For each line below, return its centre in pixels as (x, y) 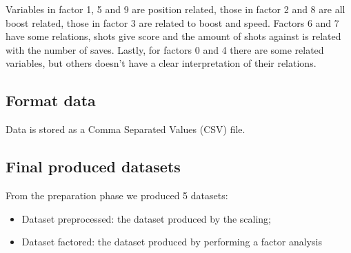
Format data (51, 100)
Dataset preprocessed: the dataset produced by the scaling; (146, 218)
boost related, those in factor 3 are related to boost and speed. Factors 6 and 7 (172, 22)
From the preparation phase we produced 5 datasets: (117, 195)
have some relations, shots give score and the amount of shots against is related (173, 36)
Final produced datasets (93, 166)
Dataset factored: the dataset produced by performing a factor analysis (172, 242)
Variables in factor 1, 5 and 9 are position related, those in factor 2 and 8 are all (175, 9)
